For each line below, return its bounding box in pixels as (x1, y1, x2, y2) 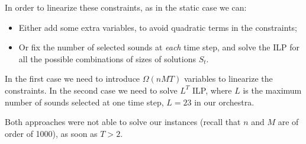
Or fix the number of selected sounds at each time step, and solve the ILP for (18, 41, 299, 53)
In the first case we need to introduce (5, 72, 140, 85)
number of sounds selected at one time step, (5, 95, 164, 108)
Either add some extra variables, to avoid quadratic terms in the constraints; (18, 21, 297, 33)
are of (278, 116, 299, 128)
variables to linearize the (183, 72, 273, 85)
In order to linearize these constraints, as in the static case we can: (5, 1, 247, 13)
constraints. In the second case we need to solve (5, 84, 178, 96)
